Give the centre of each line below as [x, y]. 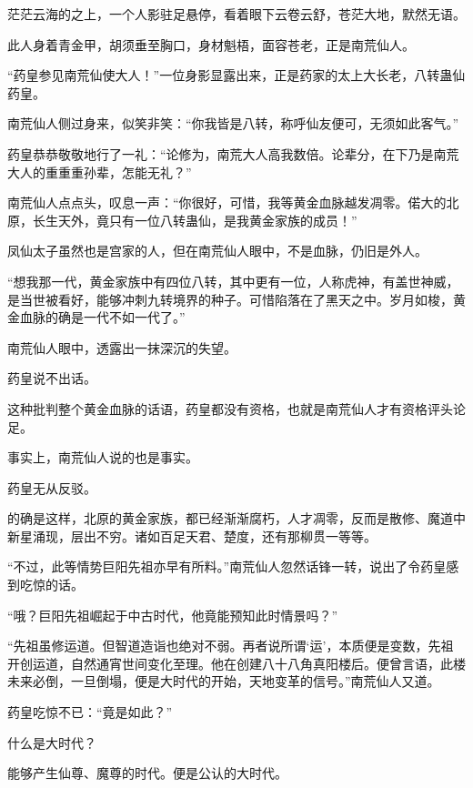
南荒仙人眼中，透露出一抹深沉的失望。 [122, 347]
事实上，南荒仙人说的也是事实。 [103, 457]
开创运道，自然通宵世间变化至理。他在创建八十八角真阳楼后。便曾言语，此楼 [236, 663]
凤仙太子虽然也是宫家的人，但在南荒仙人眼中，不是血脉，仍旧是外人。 [217, 251]
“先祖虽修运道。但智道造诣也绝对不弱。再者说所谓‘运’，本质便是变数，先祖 [231, 646]
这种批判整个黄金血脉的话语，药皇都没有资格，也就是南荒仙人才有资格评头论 [236, 408]
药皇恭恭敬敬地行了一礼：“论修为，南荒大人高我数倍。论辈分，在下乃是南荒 [233, 153]
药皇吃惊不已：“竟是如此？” [90, 712]
